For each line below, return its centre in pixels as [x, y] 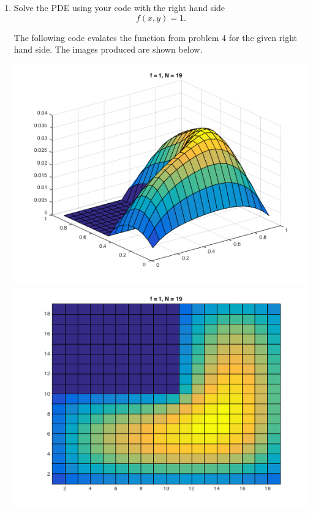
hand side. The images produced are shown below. [108, 49]
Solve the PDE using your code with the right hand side [119, 7]
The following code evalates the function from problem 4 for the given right [156, 37]
